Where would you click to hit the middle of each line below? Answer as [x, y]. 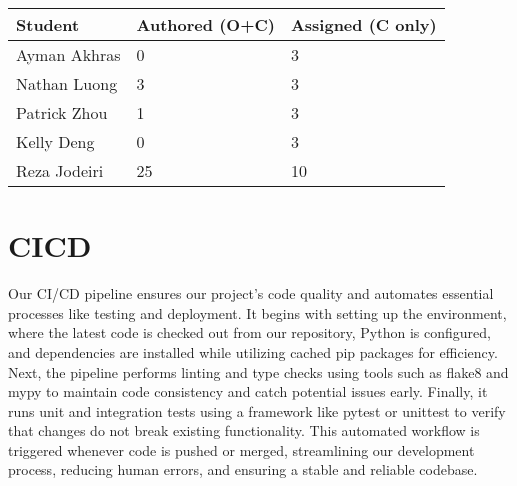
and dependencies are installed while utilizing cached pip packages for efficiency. [253, 351]
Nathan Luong [67, 83]
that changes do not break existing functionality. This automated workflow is [244, 430]
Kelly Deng [55, 141]
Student [48, 24]
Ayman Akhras [68, 54]
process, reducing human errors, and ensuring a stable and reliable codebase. [243, 469]
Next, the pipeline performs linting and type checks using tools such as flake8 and [258, 371]
